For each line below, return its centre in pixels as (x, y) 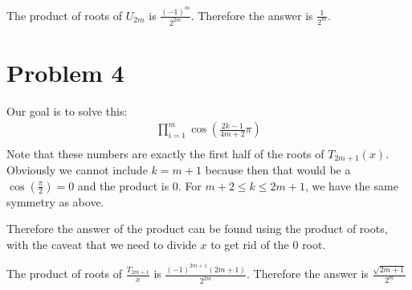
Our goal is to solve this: (67, 110)
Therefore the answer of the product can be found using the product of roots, (197, 229)
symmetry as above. (55, 201)
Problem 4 (65, 72)
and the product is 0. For (139, 185)
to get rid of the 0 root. (268, 244)
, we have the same (351, 185)
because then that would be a (278, 169)
